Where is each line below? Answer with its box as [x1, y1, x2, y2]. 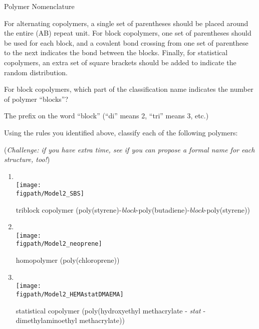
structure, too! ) [4, 154, 50, 164]
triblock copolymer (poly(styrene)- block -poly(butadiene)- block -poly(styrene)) [16, 204, 250, 215]
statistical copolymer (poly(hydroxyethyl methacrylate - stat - [16, 305, 206, 315]
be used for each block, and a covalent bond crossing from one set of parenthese [4, 37, 248, 48]
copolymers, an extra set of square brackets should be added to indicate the [4, 57, 236, 67]
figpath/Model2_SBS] [16, 190, 84, 197]
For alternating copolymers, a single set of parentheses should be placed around [4, 18, 248, 28]
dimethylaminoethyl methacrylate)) [16, 315, 125, 325]
